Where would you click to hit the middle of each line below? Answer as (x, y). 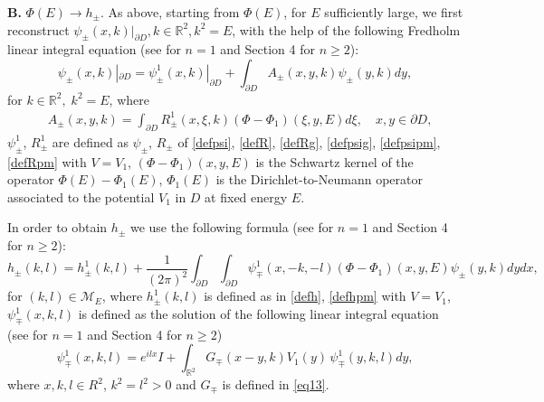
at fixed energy (246, 196)
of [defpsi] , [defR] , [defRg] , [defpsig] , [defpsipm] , (309, 141)
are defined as (90, 141)
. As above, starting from (170, 12)
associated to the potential (81, 196)
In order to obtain (57, 227)
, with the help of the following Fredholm (346, 29)
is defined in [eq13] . (276, 384)
